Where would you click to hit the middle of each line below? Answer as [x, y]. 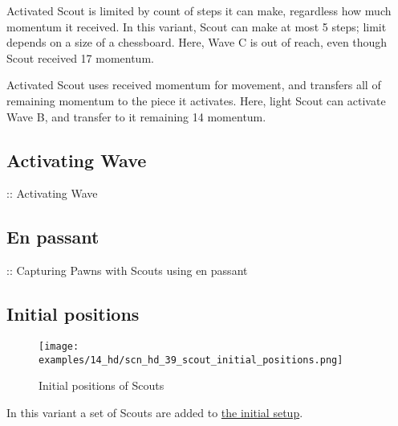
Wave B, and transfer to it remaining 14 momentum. [136, 116]
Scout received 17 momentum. [80, 57]
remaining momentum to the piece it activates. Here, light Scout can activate [196, 100]
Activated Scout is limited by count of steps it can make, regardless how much [199, 10]
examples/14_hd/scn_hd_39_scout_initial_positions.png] [191, 360]
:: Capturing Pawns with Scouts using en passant [127, 270]
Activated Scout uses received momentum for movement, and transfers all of [194, 85]
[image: [59, 346]
